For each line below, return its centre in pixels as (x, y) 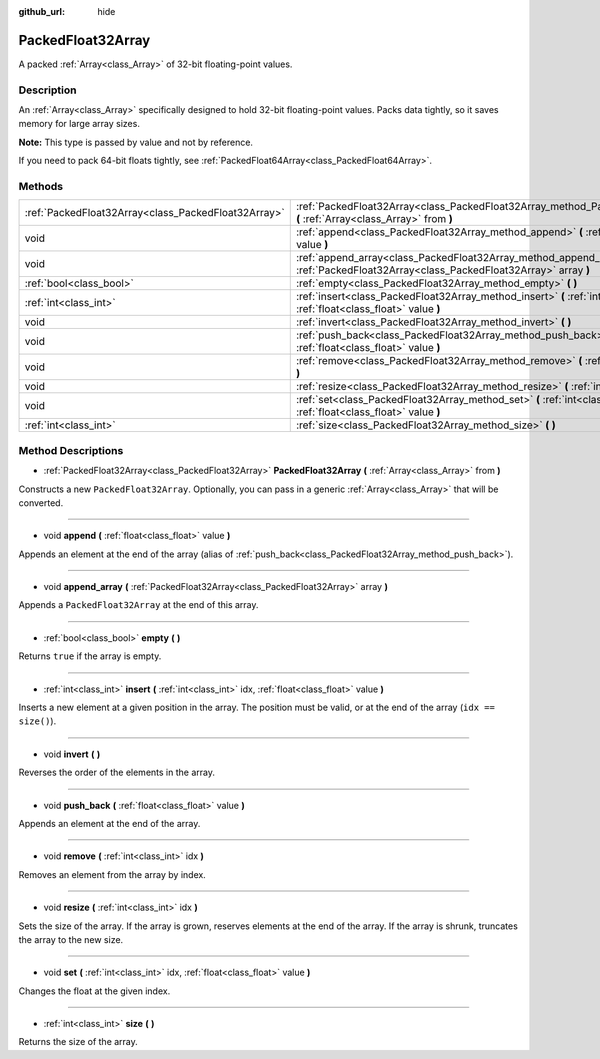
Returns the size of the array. (78, 1042)
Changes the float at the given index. (94, 991)
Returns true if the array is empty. (90, 656)
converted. (41, 502)
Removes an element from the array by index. (112, 874)
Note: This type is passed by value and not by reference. (136, 142)
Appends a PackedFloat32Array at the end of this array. (138, 605)
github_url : (41, 11)
